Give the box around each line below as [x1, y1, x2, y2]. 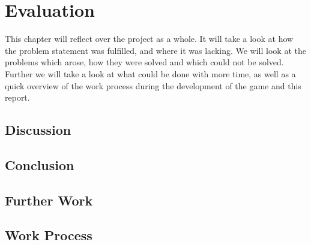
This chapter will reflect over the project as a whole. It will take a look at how [5, 32, 294, 45]
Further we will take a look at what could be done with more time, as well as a [5, 67, 296, 80]
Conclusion [5, 155, 74, 174]
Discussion [5, 120, 71, 139]
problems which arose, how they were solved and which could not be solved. [5, 56, 284, 68]
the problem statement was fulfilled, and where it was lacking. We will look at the [5, 44, 306, 56]
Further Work [5, 190, 93, 209]
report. [5, 91, 30, 104]
